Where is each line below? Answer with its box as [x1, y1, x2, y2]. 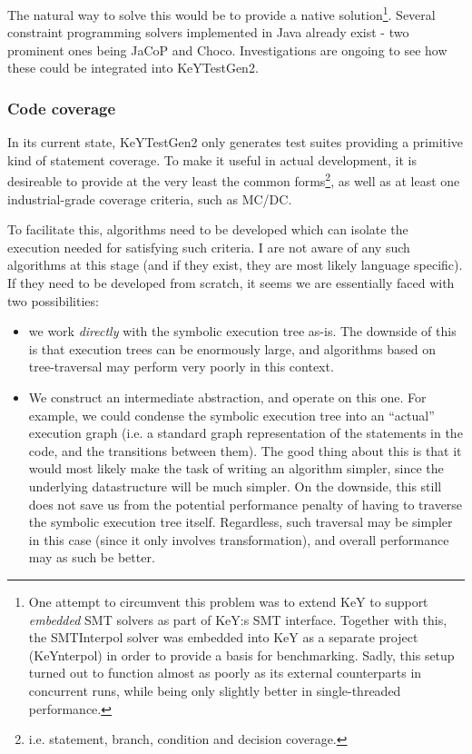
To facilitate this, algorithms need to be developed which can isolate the [7, 220, 408, 239]
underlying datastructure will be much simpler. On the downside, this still [28, 477, 442, 495]
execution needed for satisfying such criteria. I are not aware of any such [7, 237, 410, 256]
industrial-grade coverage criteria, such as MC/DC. [7, 189, 292, 208]
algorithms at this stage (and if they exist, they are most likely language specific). [7, 255, 463, 274]
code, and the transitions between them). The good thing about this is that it [28, 441, 462, 460]
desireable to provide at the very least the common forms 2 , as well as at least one [7, 169, 460, 191]
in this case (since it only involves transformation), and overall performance [28, 530, 449, 549]
